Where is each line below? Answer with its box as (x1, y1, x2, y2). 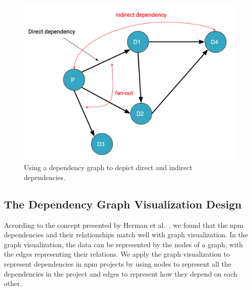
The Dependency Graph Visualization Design (4, 196, 242, 211)
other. (4, 278, 22, 289)
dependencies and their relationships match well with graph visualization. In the (4, 229, 248, 240)
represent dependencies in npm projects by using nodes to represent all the (4, 259, 231, 269)
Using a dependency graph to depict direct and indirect (24, 162, 192, 173)
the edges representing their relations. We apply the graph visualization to (4, 249, 230, 259)
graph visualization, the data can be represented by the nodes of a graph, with (4, 239, 243, 249)
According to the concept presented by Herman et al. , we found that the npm (4, 219, 244, 230)
